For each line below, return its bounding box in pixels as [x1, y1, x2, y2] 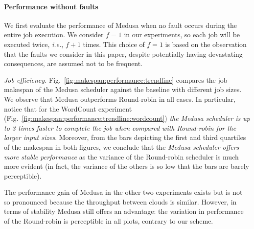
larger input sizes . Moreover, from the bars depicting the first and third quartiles [4, 132, 246, 142]
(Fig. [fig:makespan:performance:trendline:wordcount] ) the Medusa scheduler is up [4, 113, 250, 123]
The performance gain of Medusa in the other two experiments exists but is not [4, 187, 243, 197]
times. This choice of [83, 39, 145, 49]
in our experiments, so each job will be [124, 29, 240, 40]
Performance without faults [4, 1, 98, 11]
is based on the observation [165, 39, 247, 49]
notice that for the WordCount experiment [4, 103, 132, 114]
